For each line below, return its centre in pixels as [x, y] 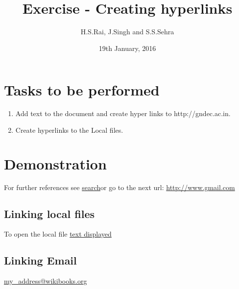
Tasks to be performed [82, 90]
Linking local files [49, 213]
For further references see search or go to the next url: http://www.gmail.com [119, 187]
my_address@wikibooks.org [46, 281]
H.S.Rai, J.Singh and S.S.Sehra [127, 32]
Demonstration [55, 163]
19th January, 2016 [127, 48]
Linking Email [40, 260]
